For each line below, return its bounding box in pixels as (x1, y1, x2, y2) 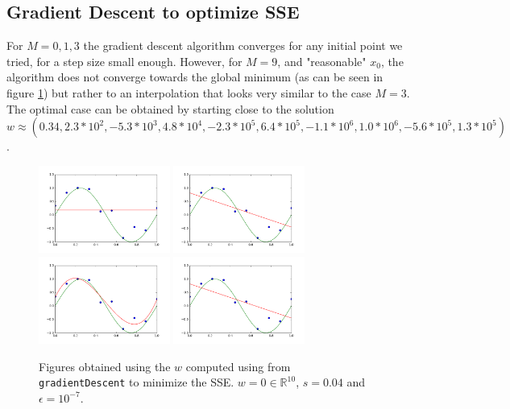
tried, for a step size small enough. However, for (6, 52, 243, 69)
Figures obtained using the (39, 357, 171, 374)
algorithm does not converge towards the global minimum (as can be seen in (6, 68, 384, 85)
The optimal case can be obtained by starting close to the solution (6, 100, 334, 117)
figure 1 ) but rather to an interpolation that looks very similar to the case (6, 84, 371, 101)
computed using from (185, 357, 291, 374)
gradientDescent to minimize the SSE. (39, 374, 234, 390)
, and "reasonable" (277, 52, 367, 69)
